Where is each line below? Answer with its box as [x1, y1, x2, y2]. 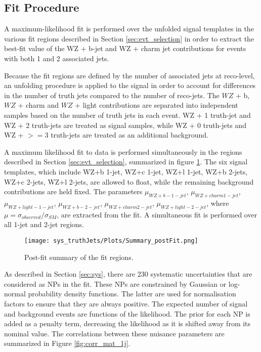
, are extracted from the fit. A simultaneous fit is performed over [57, 209, 257, 219]
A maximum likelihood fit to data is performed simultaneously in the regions [4, 146, 242, 157]
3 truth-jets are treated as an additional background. [45, 129, 208, 140]
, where [206, 197, 229, 208]
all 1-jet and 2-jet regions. [4, 219, 84, 230]
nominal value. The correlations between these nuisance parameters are [4, 328, 225, 338]
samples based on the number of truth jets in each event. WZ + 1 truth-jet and [4, 109, 251, 120]
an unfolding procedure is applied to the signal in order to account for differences [4, 80, 256, 91]
